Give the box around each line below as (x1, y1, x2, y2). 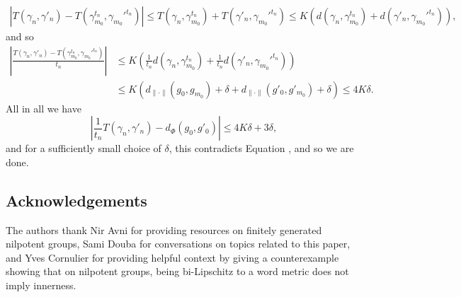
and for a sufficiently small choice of (6, 141, 161, 156)
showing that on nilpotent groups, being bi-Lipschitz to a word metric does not (6, 264, 349, 279)
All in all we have (6, 100, 81, 115)
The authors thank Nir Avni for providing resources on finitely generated (6, 222, 322, 237)
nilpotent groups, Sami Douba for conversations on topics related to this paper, (6, 236, 351, 251)
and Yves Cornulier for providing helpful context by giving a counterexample (6, 250, 339, 264)
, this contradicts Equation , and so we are (169, 141, 354, 156)
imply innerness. (6, 278, 76, 293)
